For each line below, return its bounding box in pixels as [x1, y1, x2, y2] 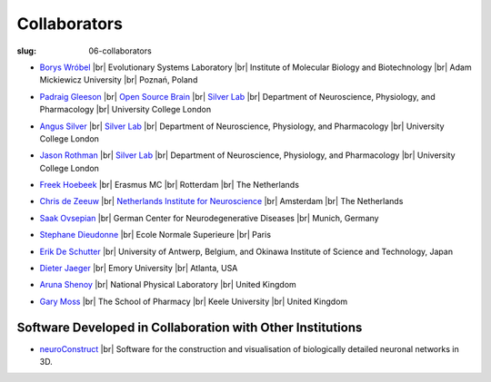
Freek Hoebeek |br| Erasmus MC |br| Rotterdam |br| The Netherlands [39, 180, 300, 191]
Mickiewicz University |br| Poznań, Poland [39, 74, 198, 85]
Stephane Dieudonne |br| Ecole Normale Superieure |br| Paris [39, 230, 272, 240]
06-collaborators [88, 45, 152, 56]
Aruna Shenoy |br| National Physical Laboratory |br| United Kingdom [39, 279, 297, 290]
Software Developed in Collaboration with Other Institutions [16, 319, 363, 335]
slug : [16, 45, 36, 56]
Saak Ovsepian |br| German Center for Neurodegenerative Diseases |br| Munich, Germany [39, 212, 379, 223]
